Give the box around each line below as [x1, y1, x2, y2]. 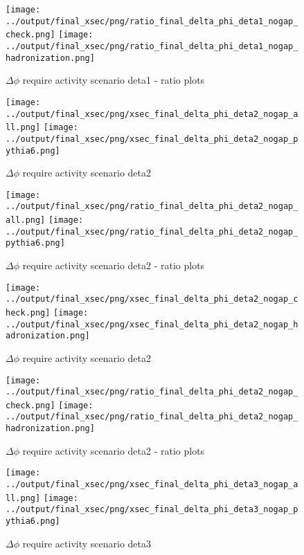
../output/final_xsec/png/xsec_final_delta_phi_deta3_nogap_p [6, 504, 298, 515]
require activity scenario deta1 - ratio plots [22, 73, 205, 87]
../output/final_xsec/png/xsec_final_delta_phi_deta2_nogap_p [6, 134, 298, 144]
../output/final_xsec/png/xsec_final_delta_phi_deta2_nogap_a [6, 109, 298, 119]
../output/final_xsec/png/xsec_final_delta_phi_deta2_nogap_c [6, 294, 298, 304]
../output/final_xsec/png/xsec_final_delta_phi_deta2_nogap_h [6, 319, 298, 329]
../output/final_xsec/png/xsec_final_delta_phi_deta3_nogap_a [6, 480, 298, 490]
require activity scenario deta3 [22, 536, 151, 550]
